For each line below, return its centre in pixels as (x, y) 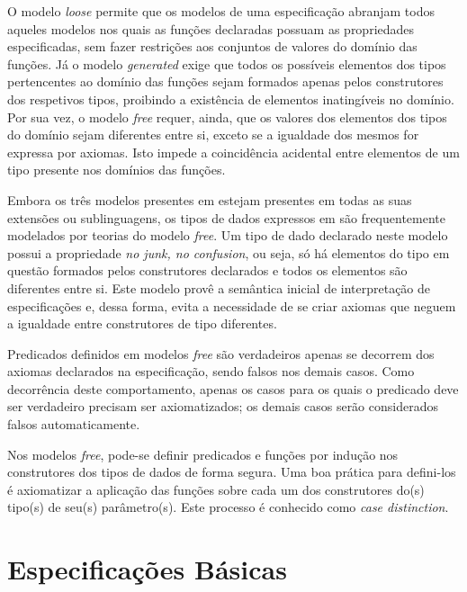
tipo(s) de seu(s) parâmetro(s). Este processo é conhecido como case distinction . (228, 507)
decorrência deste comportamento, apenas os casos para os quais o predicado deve (233, 388)
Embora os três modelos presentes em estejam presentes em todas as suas (210, 199)
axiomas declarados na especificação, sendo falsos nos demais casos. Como (211, 371)
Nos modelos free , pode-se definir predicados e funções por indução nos (203, 454)
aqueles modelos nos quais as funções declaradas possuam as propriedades (211, 28)
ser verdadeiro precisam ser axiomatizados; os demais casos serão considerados (223, 406)
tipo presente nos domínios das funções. (117, 170)
